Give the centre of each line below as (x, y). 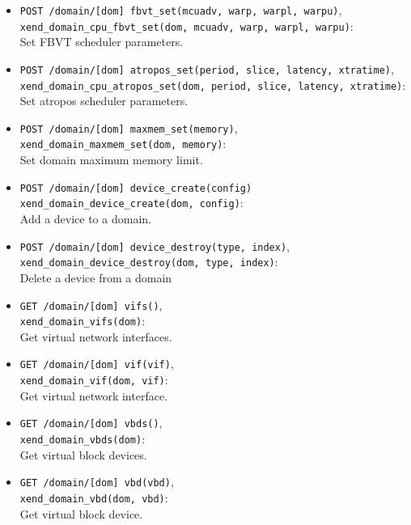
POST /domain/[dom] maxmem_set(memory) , (129, 127)
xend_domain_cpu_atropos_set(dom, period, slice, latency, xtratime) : (213, 85)
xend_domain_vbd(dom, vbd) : (94, 497)
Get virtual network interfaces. (96, 336)
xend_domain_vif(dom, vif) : (94, 380)
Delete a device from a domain (96, 277)
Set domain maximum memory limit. (111, 160)
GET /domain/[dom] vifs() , (91, 305)
